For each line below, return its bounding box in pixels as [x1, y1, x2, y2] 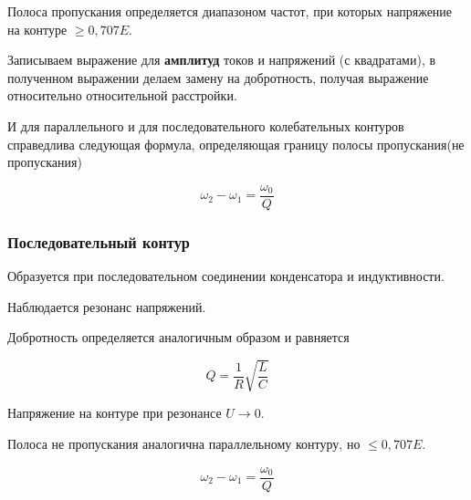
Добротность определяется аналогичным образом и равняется [7, 328, 350, 347]
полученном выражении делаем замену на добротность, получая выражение [7, 68, 429, 87]
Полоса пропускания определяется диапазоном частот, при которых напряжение [7, 2, 453, 20]
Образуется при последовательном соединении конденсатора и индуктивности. [7, 266, 445, 286]
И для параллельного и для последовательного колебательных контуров [7, 116, 404, 135]
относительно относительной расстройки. [7, 86, 237, 105]
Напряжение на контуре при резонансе [7, 403, 222, 422]
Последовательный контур [7, 230, 190, 253]
